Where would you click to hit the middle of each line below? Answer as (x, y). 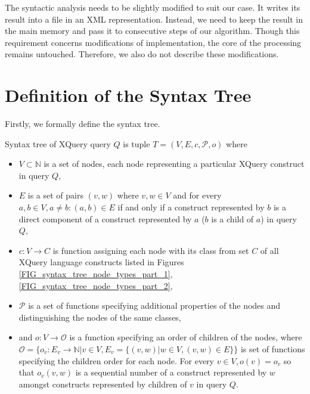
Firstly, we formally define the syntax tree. (83, 124)
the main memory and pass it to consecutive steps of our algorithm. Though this (152, 31)
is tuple (137, 143)
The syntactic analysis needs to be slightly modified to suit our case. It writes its (153, 7)
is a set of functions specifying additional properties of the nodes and (154, 305)
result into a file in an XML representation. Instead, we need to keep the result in (154, 19)
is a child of (232, 218)
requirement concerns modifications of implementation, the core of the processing (153, 42)
